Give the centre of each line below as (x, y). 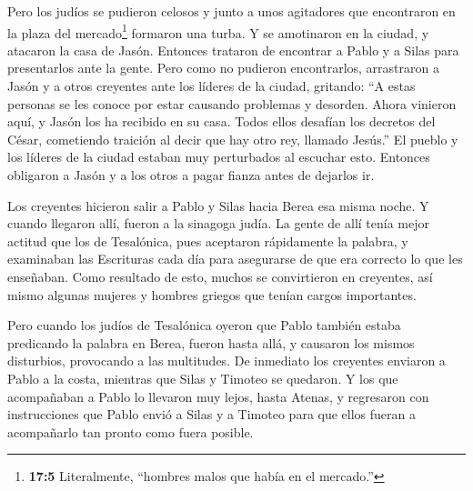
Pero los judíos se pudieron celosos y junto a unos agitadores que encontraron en (231, 11)
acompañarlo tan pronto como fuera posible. (131, 431)
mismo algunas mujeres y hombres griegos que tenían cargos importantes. (212, 294)
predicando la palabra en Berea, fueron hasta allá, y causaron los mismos (211, 342)
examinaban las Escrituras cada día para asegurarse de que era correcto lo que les (235, 259)
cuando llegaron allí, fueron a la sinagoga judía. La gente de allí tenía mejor (218, 223)
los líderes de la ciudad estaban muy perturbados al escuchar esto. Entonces (219, 157)
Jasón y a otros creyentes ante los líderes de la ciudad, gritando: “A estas (211, 86)
